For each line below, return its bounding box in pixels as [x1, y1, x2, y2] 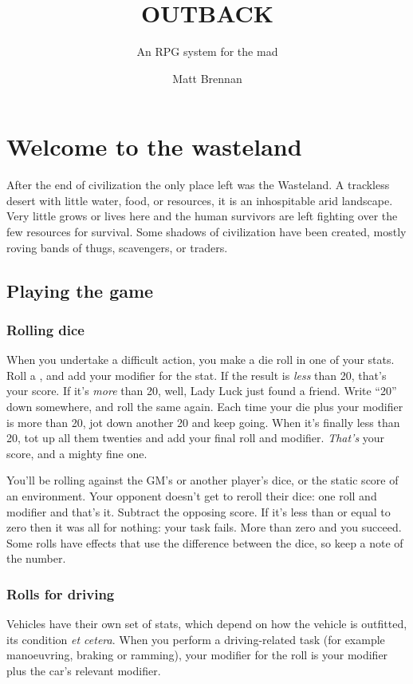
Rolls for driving [6, 583, 115, 603]
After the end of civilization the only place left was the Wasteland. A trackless [6, 176, 390, 193]
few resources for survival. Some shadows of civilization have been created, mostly [6, 223, 407, 240]
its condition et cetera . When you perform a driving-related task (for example [6, 631, 385, 647]
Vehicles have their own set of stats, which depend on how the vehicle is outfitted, [6, 615, 407, 632]
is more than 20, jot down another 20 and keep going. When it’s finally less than [6, 413, 400, 430]
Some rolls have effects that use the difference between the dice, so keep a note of [6, 534, 403, 551]
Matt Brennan [172, 69, 242, 86]
